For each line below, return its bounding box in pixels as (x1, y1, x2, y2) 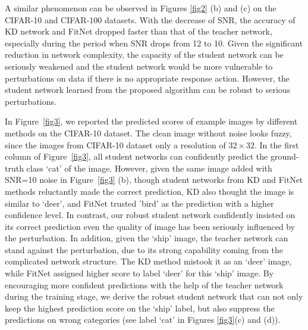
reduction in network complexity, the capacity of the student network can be (5, 48, 284, 61)
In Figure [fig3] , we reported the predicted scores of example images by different (5, 115, 298, 127)
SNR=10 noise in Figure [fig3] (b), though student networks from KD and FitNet (5, 173, 303, 186)
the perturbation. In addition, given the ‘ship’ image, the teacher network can (5, 232, 288, 244)
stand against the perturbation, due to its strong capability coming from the (5, 243, 283, 256)
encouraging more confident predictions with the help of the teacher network (5, 278, 284, 291)
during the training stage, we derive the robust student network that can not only (5, 290, 303, 303)
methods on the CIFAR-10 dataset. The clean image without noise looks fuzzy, (5, 126, 292, 139)
